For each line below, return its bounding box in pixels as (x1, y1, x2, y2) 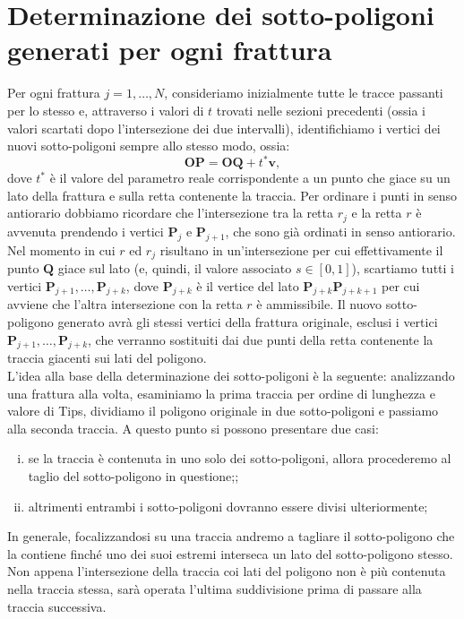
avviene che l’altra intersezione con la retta (7, 295, 243, 314)
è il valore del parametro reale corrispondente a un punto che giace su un (49, 168, 451, 187)
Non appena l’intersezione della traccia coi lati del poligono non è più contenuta (7, 562, 446, 580)
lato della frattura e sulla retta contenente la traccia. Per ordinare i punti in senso (7, 185, 457, 204)
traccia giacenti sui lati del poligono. (7, 348, 207, 367)
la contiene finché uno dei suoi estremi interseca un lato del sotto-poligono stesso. (7, 544, 453, 563)
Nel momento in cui (7, 240, 116, 259)
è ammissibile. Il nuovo (256, 295, 382, 314)
